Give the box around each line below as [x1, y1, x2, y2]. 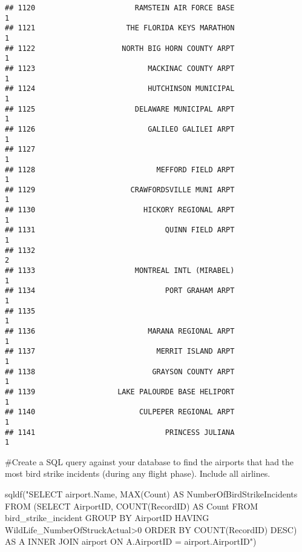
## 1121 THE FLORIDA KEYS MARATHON [5, 24, 235, 33]
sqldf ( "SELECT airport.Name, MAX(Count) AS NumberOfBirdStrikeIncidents [5, 488, 298, 500]
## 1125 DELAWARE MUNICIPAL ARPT [5, 104, 235, 113]
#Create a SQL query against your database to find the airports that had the [5, 455, 294, 468]
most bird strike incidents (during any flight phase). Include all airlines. [5, 467, 271, 480]
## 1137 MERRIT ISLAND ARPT [5, 347, 235, 356]
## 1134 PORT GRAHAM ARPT [5, 286, 235, 295]
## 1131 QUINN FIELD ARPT [5, 226, 235, 235]
